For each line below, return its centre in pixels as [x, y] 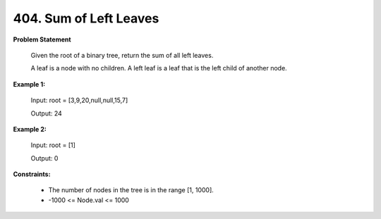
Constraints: [32, 174]
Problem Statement [42, 39]
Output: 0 [44, 158]
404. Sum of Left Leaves [86, 18]
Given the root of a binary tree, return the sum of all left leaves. [122, 55]
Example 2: [30, 129]
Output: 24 [47, 113]
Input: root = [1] [53, 145]
